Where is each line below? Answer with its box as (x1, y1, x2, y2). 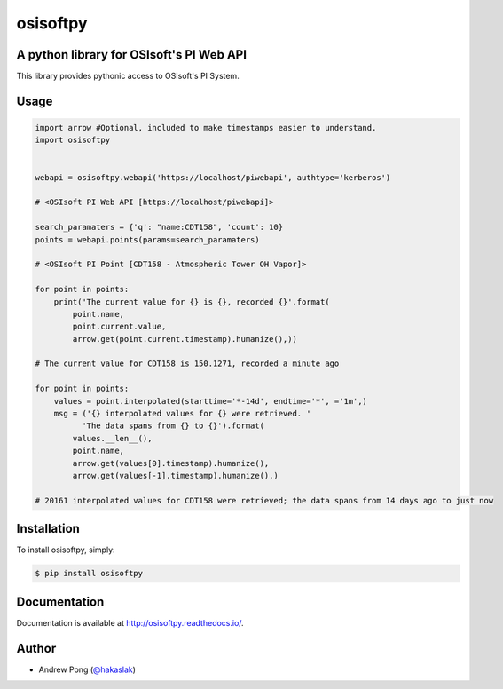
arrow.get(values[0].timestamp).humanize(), (72, 458, 270, 468)
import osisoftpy (35, 135, 111, 146)
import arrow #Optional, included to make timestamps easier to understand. (35, 123, 377, 133)
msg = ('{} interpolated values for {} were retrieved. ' (53, 408, 311, 419)
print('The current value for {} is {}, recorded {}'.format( (53, 297, 330, 306)
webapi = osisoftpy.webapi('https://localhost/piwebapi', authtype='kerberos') (35, 172, 391, 182)
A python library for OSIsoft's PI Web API (16, 47, 248, 62)
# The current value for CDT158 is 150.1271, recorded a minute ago (35, 359, 340, 368)
